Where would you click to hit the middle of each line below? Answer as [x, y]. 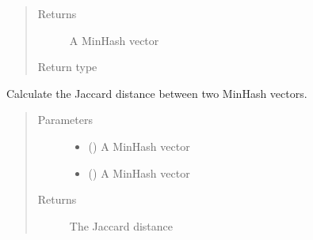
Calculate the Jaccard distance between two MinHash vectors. [157, 93]
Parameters [65, 120]
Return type [67, 67]
